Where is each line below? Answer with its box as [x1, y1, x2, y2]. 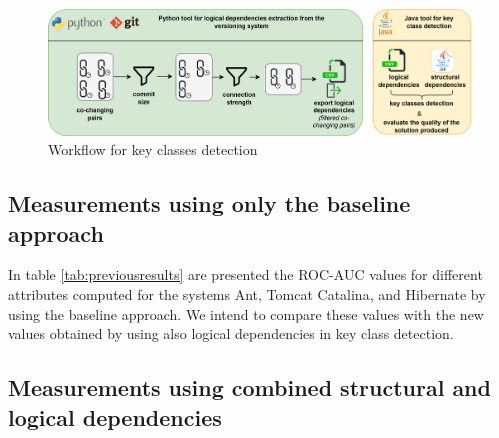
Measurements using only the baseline [8, 188, 411, 219]
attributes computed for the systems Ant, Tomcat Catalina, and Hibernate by [8, 284, 486, 305]
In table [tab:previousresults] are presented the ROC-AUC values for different [8, 264, 483, 285]
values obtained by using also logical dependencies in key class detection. [8, 323, 454, 344]
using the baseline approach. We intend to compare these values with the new [8, 303, 484, 324]
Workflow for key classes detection [48, 139, 258, 160]
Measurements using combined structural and [8, 372, 491, 403]
